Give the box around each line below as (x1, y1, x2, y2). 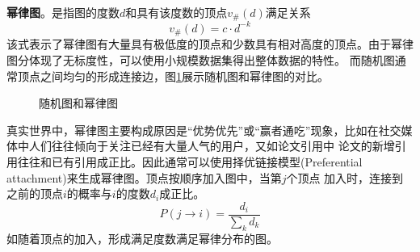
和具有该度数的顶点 (125, 4, 228, 20)
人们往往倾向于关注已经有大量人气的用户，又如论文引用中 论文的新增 (28, 137, 395, 154)
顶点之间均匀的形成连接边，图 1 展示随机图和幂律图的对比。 (17, 67, 329, 84)
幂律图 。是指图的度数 (6, 4, 120, 20)
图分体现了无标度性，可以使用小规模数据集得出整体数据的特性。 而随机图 (6, 52, 395, 68)
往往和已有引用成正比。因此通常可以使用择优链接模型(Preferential (17, 153, 363, 170)
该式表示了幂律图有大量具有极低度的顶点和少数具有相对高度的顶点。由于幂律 (6, 36, 414, 52)
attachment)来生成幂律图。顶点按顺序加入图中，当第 (6, 169, 282, 186)
